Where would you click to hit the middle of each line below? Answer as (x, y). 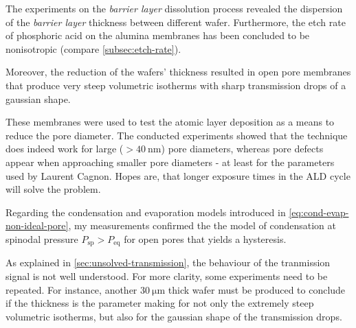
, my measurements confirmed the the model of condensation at (202, 225)
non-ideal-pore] (37, 225)
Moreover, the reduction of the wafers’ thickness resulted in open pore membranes (178, 72)
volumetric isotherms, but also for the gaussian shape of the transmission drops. (174, 316)
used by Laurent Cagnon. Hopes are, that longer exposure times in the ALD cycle (178, 175)
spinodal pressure (42, 238)
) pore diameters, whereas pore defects (242, 149)
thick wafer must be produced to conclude (257, 289)
